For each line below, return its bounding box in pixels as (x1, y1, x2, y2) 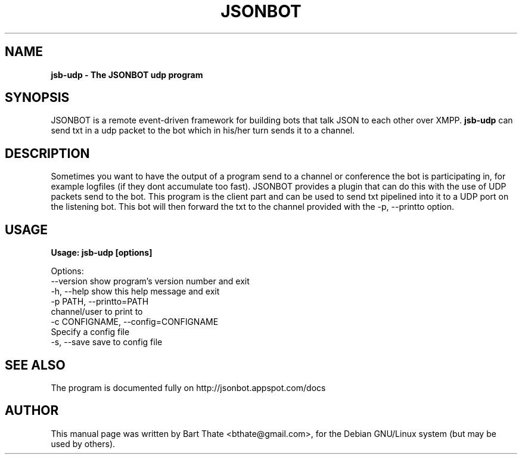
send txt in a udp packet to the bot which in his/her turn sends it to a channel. (51, 125, 355, 136)
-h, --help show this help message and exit (51, 286, 220, 297)
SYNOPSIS (5, 90, 70, 106)
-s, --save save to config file (51, 337, 163, 348)
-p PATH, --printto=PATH (51, 296, 149, 307)
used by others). (51, 438, 116, 449)
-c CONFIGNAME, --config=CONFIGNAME (51, 317, 219, 327)
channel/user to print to (51, 306, 143, 317)
